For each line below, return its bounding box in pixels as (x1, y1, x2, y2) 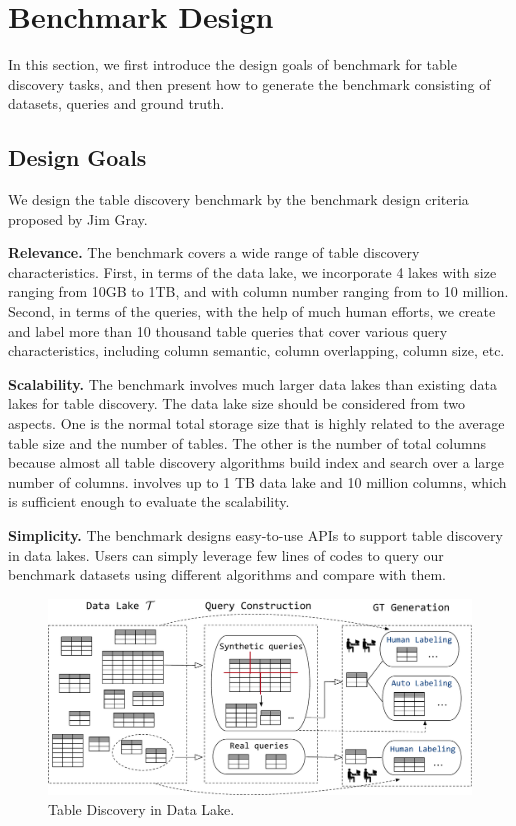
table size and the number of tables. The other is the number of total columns (8, 432, 486, 453)
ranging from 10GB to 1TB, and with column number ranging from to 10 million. (8, 281, 509, 302)
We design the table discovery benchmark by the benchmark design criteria (8, 189, 469, 210)
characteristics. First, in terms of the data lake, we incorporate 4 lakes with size (8, 261, 497, 282)
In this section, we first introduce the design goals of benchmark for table (8, 54, 457, 75)
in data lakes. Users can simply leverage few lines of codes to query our (8, 544, 444, 565)
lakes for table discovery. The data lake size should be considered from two (8, 393, 466, 414)
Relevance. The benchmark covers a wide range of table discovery (8, 242, 420, 263)
